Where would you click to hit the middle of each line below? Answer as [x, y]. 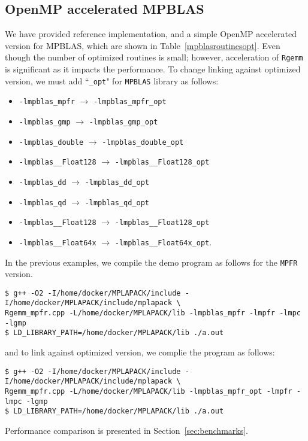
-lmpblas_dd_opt [117, 182]
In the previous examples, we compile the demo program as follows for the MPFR [151, 262]
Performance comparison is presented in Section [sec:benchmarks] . [127, 430]
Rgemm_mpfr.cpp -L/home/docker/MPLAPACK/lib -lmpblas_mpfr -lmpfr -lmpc [153, 313]
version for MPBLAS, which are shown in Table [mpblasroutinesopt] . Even [143, 45]
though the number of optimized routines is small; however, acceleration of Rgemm [154, 57]
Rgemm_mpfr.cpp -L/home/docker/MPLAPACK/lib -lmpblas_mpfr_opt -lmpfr [149, 391]
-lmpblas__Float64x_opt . [163, 241]
